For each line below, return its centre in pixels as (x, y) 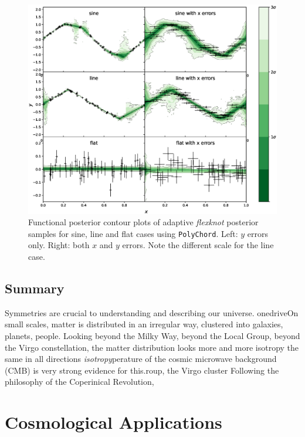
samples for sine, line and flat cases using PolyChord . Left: (133, 233)
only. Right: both (59, 245)
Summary (35, 288)
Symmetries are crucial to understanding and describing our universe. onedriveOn (152, 312)
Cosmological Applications (113, 422)
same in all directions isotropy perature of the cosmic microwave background (141, 359)
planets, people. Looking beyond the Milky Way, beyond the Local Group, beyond (152, 335)
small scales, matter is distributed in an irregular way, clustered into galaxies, (144, 324)
